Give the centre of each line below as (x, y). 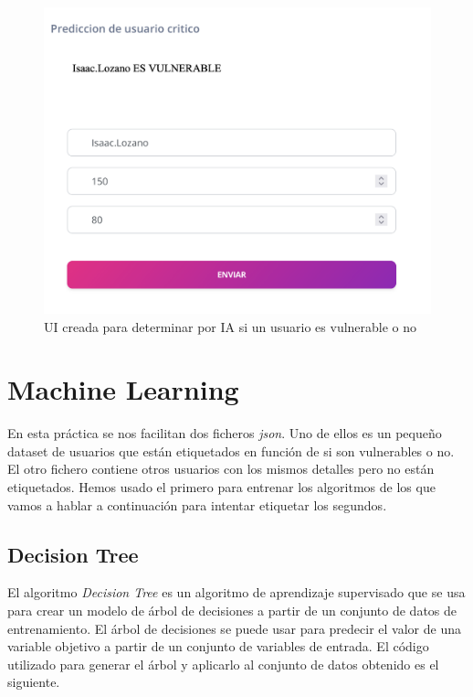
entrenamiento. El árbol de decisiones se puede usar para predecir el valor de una (234, 628)
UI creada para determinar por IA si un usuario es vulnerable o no (231, 326)
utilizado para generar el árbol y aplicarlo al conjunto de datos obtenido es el (223, 664)
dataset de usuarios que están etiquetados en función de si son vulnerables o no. (231, 450)
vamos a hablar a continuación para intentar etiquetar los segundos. (197, 504)
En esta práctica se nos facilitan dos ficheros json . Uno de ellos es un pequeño (225, 433)
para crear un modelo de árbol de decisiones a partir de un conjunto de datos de (232, 611)
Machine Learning (123, 389)
